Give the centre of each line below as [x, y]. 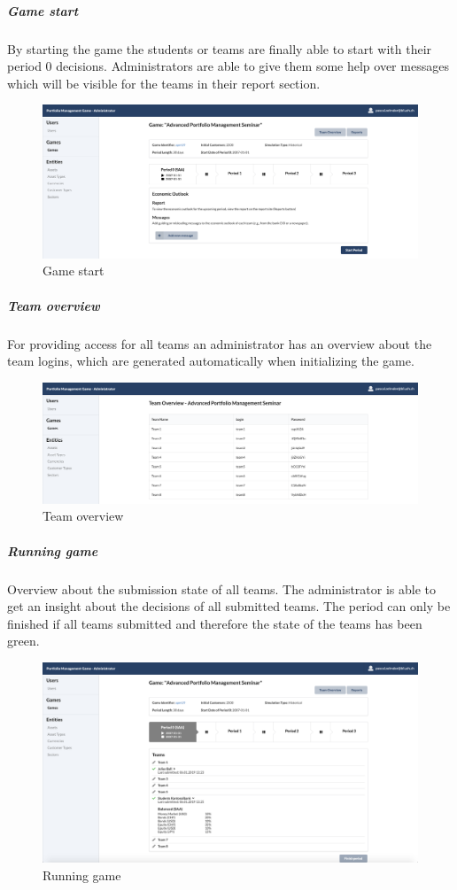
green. [23, 641]
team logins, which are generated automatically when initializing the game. [211, 361]
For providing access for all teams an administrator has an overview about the [220, 343]
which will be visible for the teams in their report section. [164, 83]
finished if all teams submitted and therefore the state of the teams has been [215, 623]
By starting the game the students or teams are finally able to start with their [220, 48]
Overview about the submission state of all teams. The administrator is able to [222, 588]
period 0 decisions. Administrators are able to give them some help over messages [228, 66]
